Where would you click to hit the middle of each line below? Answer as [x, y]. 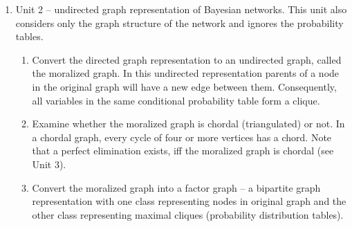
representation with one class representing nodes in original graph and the [189, 201]
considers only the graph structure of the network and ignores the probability [179, 22]
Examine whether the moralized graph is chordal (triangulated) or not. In [188, 124]
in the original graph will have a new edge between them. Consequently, [184, 86]
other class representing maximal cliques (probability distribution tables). [188, 214]
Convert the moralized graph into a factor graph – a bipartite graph [176, 187]
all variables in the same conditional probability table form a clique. [176, 100]
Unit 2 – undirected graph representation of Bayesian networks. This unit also [181, 9]
